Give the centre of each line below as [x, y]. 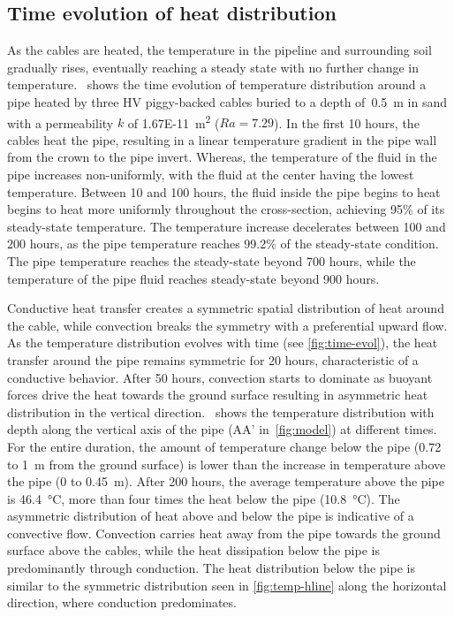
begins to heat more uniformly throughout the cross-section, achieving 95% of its [226, 209]
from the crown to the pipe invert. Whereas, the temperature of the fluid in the [222, 157]
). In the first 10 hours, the [347, 122]
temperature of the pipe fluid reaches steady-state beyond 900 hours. [193, 278]
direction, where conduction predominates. [122, 602]
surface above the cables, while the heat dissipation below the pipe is [193, 550]
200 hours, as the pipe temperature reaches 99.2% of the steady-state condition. [223, 244]
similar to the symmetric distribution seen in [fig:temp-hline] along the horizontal [227, 585]
